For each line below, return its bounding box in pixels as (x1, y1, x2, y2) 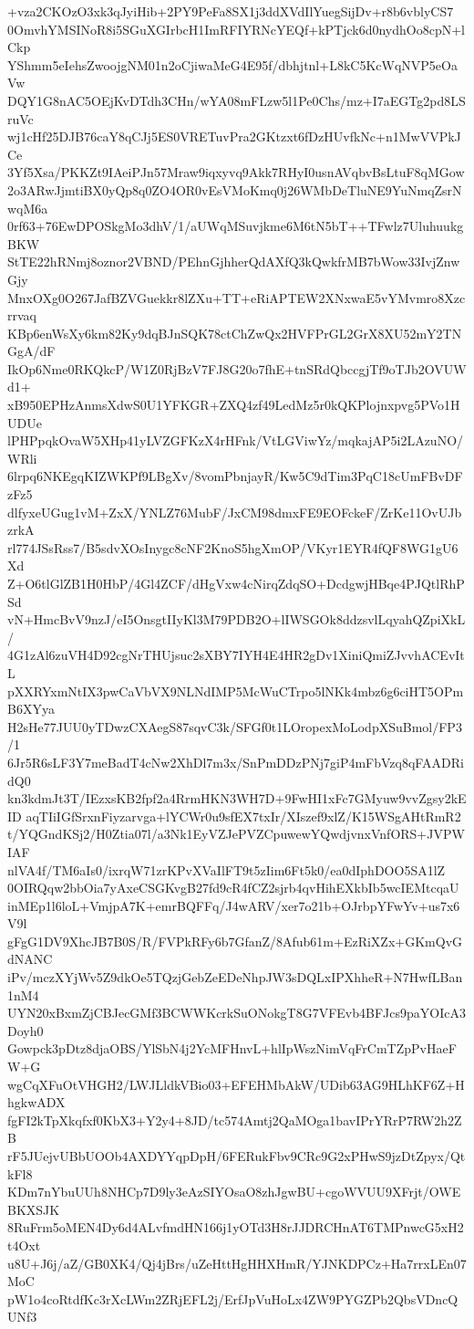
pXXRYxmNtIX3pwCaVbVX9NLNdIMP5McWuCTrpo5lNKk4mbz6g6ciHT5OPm (7, 681, 464, 700)
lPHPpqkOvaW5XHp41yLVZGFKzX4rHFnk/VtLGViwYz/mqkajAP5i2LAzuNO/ (7, 431, 464, 450)
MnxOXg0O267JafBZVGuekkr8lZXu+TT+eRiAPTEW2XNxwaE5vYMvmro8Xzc (7, 288, 466, 307)
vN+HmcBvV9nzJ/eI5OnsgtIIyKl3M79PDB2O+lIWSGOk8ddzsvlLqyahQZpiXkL (7, 610, 466, 629)
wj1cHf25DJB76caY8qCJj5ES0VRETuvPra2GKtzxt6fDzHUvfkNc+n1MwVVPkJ (7, 127, 461, 146)
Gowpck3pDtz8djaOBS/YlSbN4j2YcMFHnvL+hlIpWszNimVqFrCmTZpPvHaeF (7, 1039, 457, 1058)
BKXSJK (7, 1199, 60, 1219)
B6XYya (7, 699, 55, 718)
